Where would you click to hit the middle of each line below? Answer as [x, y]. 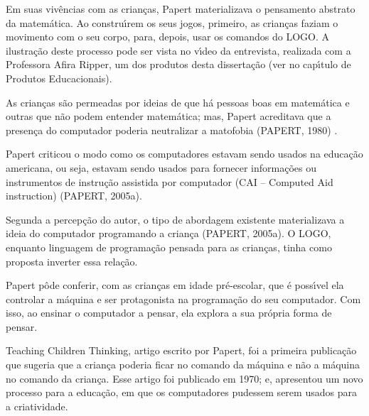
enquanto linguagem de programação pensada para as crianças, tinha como [169, 247]
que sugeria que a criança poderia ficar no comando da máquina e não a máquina [183, 365]
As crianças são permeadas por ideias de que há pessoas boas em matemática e [178, 102]
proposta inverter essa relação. [72, 261]
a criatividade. [37, 406]
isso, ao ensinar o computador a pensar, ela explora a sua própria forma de [169, 313]
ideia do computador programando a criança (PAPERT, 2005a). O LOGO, [169, 233]
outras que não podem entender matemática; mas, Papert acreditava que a [169, 116]
